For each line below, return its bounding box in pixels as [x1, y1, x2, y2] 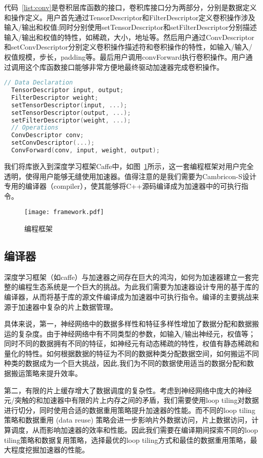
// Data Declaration [4, 79, 73, 87]
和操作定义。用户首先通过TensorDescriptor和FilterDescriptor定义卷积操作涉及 [4, 12, 255, 22]
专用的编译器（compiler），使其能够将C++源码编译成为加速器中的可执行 [4, 181, 242, 191]
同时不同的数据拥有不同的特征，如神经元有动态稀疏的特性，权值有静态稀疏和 [4, 338, 259, 349]
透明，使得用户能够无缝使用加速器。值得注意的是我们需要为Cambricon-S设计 [4, 171, 256, 181]
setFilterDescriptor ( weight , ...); [11, 116, 131, 124]
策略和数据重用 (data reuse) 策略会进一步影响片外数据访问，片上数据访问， [4, 414, 252, 425]
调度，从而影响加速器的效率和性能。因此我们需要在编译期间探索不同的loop [11, 425, 258, 435]
